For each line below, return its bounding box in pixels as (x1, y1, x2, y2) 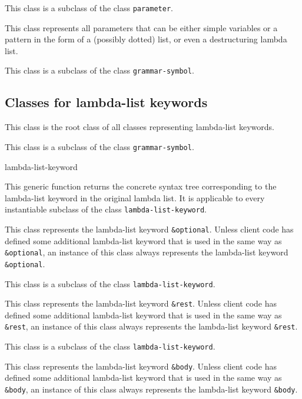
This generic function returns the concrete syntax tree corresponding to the (5, 180, 277, 192)
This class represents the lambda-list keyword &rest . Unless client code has (5, 297, 277, 310)
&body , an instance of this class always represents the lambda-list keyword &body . (5, 383, 298, 395)
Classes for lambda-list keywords (5, 93, 208, 111)
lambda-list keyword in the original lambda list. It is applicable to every (5, 191, 265, 204)
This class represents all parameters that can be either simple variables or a (5, 21, 278, 34)
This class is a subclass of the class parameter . (5, 2, 173, 14)
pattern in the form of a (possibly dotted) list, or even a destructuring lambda (5, 33, 287, 45)
